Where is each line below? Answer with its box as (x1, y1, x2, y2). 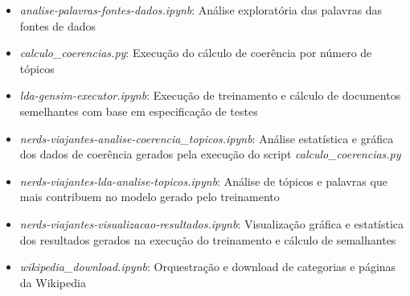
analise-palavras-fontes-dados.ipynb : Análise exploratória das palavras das (19, 2, 383, 18)
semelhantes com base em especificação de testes (19, 102, 258, 119)
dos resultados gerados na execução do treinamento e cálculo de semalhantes (19, 231, 396, 248)
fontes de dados (19, 17, 96, 34)
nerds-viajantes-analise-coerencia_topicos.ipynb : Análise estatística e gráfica (19, 129, 394, 146)
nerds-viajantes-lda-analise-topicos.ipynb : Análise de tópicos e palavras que (19, 172, 387, 189)
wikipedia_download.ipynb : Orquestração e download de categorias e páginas (19, 258, 396, 275)
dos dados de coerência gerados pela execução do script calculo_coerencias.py (19, 146, 401, 162)
